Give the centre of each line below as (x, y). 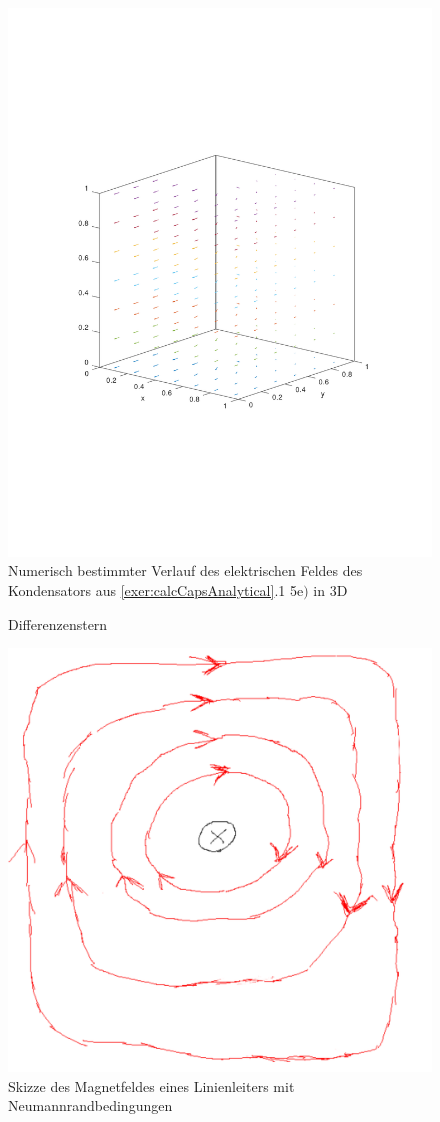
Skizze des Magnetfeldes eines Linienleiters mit (151, 1085)
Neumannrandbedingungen (90, 1105)
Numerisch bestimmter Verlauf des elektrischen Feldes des (185, 570)
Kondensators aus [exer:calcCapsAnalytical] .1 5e (156, 590)
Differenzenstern (58, 623)
